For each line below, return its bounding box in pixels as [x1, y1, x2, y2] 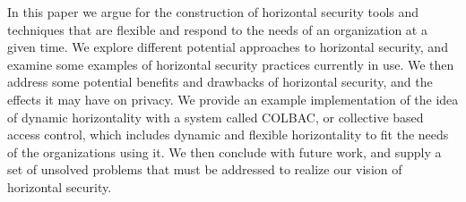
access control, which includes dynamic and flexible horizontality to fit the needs [7, 125, 449, 144]
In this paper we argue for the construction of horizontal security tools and [7, 3, 419, 21]
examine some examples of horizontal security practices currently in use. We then [7, 55, 454, 73]
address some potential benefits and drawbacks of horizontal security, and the [7, 72, 433, 91]
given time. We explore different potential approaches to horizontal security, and [7, 38, 448, 56]
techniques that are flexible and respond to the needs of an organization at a [7, 20, 427, 38]
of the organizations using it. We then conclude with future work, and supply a [7, 142, 442, 161]
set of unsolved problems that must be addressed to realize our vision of [7, 160, 402, 179]
